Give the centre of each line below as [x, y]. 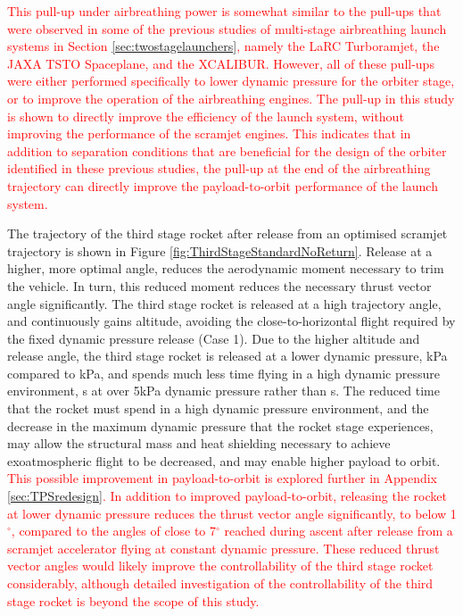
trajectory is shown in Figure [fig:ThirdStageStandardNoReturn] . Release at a [220, 250]
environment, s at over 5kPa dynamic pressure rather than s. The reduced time [223, 391]
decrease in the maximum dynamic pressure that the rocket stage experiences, [220, 425]
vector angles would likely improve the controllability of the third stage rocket [220, 566]
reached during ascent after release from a [339, 531]
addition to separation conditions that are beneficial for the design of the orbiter [227, 150]
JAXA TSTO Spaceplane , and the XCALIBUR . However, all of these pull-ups [221, 63]
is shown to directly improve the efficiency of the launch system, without [206, 116]
